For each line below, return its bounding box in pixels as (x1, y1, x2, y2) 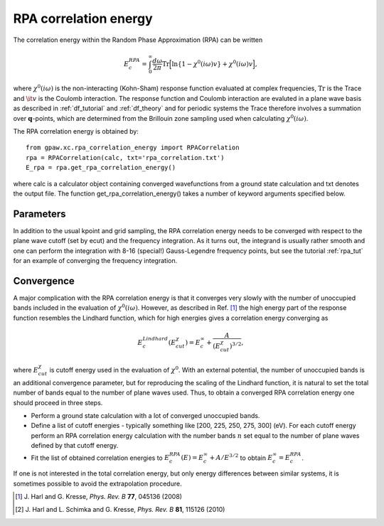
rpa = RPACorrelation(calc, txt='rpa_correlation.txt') (26, 154, 225, 161)
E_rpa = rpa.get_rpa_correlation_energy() (26, 163, 176, 172)
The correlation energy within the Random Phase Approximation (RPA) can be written (13, 36, 263, 44)
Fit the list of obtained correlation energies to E (31, 453, 170, 462)
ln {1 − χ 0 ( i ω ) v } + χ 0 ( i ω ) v (171, 59, 253, 68)
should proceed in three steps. (13, 398, 103, 407)
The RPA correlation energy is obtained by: (13, 127, 139, 136)
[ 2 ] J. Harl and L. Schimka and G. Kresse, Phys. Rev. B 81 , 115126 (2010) (15, 505, 225, 514)
